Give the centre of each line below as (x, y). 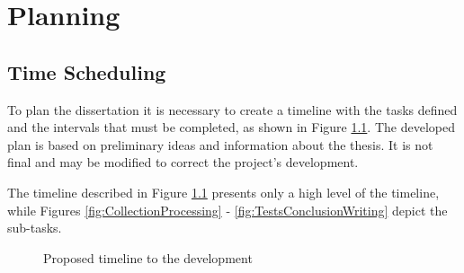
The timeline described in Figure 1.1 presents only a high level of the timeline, (223, 192)
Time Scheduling (87, 71)
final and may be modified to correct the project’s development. (183, 162)
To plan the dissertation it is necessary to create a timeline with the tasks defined (232, 109)
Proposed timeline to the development (148, 257)
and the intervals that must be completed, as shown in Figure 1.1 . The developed (231, 127)
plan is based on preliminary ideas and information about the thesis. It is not (220, 144)
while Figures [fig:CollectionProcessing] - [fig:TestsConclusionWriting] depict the (228, 210)
